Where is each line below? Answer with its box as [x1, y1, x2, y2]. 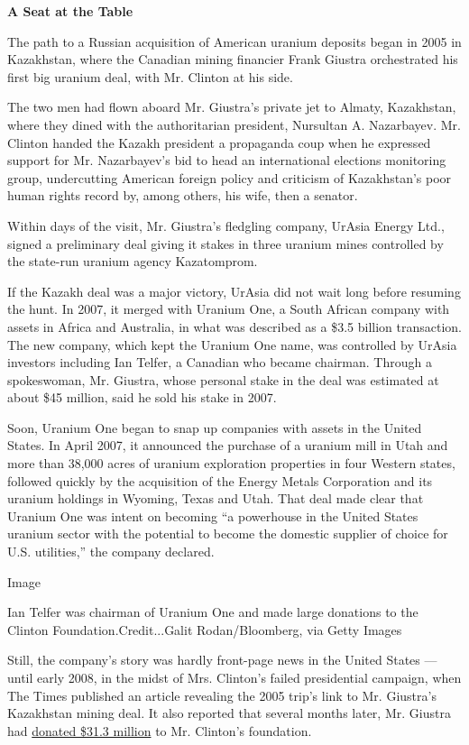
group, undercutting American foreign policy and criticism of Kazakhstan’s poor [7, 168, 452, 187]
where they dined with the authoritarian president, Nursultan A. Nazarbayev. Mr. [7, 115, 461, 133]
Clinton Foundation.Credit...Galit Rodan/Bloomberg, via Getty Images [7, 620, 402, 639]
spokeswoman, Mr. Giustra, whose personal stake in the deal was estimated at [7, 370, 439, 389]
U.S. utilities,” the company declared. [7, 542, 215, 561]
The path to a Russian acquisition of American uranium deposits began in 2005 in [7, 32, 462, 51]
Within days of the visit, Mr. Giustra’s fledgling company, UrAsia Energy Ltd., [7, 216, 445, 235]
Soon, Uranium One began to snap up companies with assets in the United [7, 418, 422, 437]
